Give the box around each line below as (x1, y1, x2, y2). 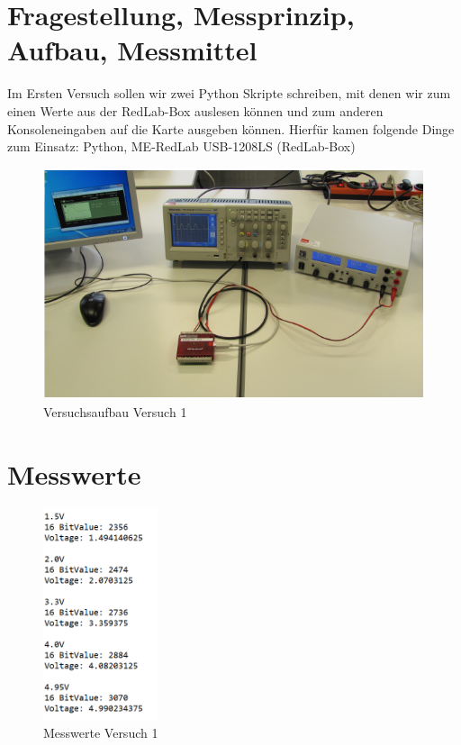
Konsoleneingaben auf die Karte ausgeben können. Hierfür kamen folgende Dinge (7, 119, 455, 138)
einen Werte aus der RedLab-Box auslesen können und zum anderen (7, 101, 384, 120)
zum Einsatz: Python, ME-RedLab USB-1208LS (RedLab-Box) (7, 137, 356, 156)
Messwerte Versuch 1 (43, 723, 158, 742)
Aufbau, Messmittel (7, 32, 258, 68)
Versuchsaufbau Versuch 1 (43, 402, 187, 421)
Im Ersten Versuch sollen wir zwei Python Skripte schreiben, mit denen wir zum (7, 84, 451, 103)
